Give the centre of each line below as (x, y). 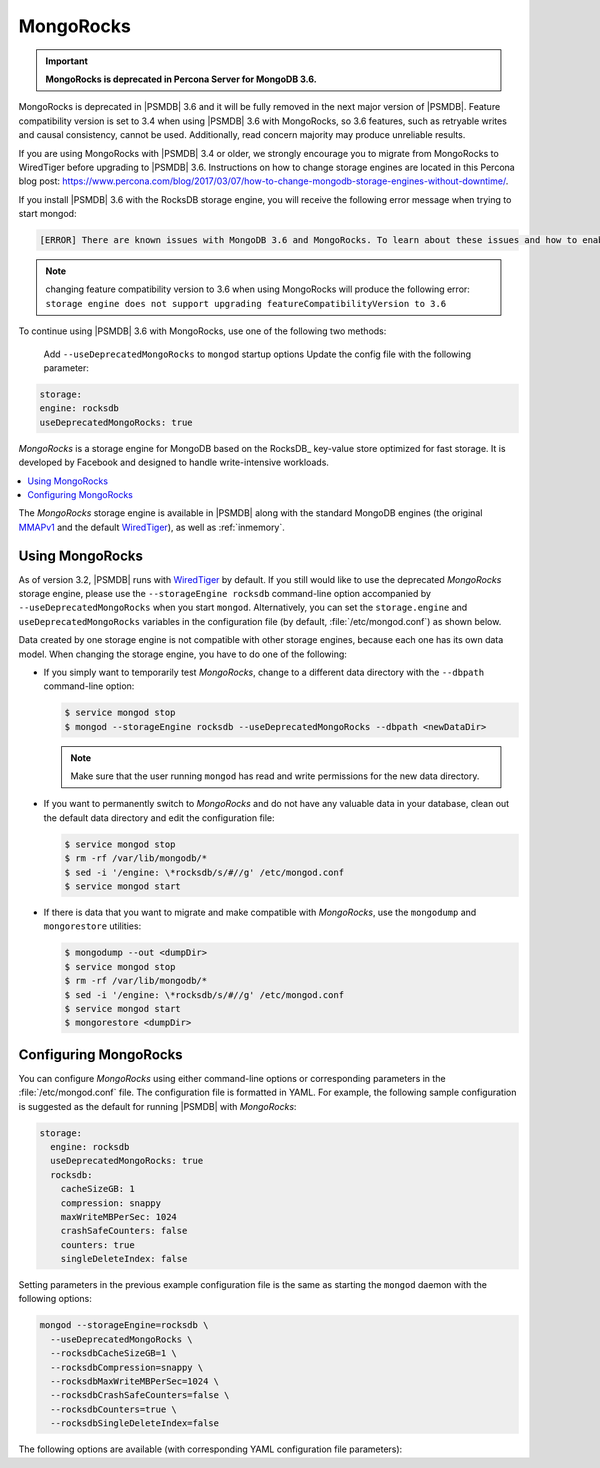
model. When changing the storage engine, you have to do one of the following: (182, 654)
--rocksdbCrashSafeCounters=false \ (140, 1395)
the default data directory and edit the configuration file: (159, 817)
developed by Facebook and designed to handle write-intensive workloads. (174, 462)
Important (67, 61)
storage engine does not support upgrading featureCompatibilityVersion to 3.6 (246, 303)
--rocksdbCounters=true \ (113, 1409)
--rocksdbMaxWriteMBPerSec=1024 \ (135, 1381)
